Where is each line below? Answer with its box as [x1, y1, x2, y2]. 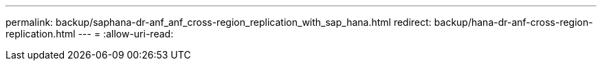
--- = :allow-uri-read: [78, 28, 174, 39]
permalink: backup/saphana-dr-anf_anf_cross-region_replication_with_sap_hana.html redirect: [5, 16, 432, 28]
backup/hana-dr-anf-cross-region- [434, 16, 593, 28]
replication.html [5, 28, 76, 39]
